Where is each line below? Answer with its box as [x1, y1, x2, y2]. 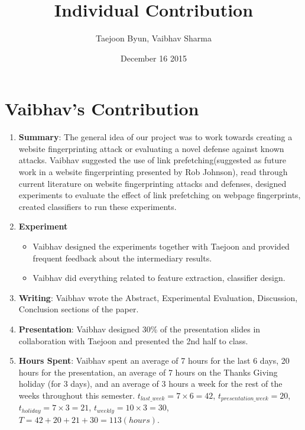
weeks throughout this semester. [18, 389, 135, 401]
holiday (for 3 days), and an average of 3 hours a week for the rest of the [18, 377, 283, 390]
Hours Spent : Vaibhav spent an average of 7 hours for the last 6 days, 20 [18, 354, 290, 367]
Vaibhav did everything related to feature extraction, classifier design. [33, 271, 285, 284]
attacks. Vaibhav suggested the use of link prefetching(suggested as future [18, 154, 286, 166]
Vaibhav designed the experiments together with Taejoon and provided [33, 240, 290, 252]
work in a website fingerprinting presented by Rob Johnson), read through [18, 166, 288, 178]
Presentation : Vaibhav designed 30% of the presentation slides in [18, 322, 261, 335]
